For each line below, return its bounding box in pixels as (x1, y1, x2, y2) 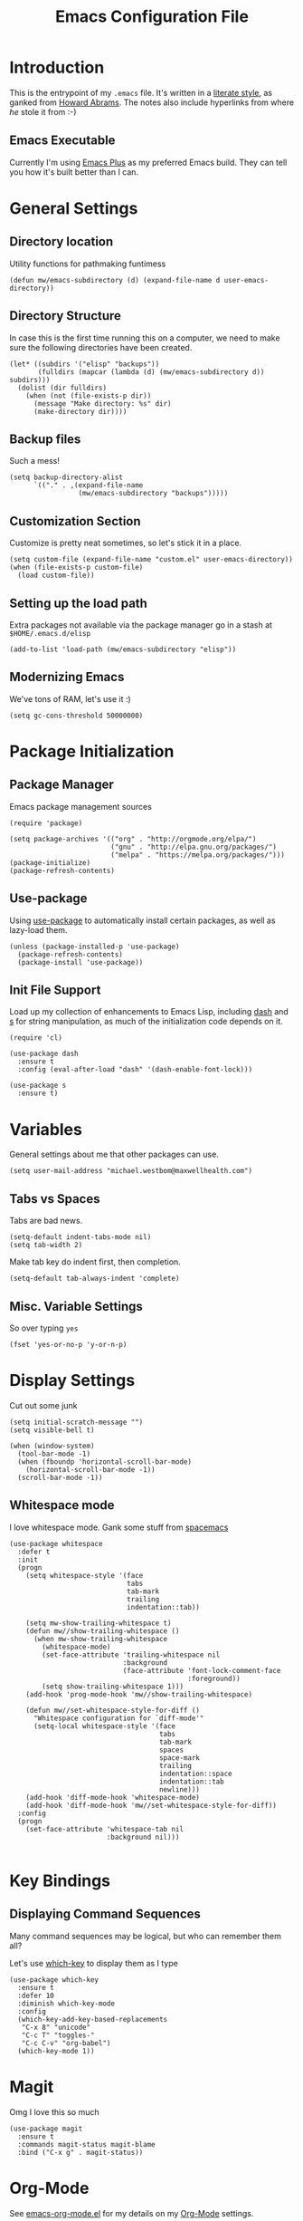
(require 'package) (9, 818, 83, 828)
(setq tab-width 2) (9, 1241, 83, 1250)
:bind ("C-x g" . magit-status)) (17, 2148, 144, 2157)
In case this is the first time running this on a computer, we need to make (9, 332, 280, 343)
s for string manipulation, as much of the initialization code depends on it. (9, 1016, 283, 1027)
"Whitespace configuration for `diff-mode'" (33, 1714, 204, 1723)
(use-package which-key (9, 1975, 99, 1985)
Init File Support (9, 983, 101, 998)
